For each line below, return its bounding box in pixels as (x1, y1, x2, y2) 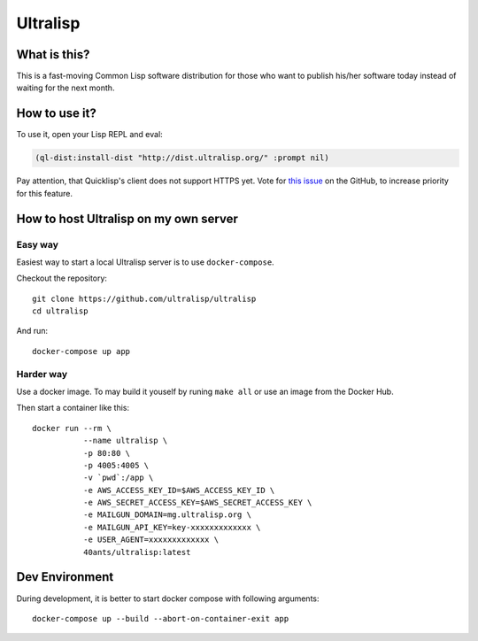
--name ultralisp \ (82, 436, 168, 446)
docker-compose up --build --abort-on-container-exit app (32, 614, 289, 623)
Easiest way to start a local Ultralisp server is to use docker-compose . (16, 257, 274, 267)
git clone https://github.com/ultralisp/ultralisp (32, 293, 257, 304)
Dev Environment (16, 569, 114, 584)
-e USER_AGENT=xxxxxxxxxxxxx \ (82, 535, 220, 544)
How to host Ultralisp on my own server (16, 211, 238, 226)
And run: (16, 326, 49, 336)
